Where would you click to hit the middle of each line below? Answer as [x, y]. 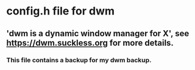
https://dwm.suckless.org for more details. [90, 43]
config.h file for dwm [60, 11]
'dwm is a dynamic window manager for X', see [98, 33]
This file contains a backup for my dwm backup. [79, 60]
